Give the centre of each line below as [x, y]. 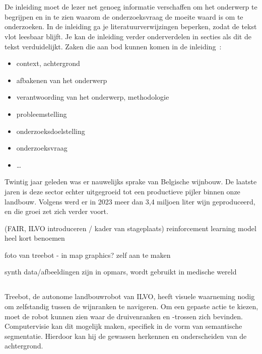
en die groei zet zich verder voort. [56, 211]
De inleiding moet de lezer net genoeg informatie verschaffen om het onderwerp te [131, 7]
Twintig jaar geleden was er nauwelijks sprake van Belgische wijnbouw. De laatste [131, 182]
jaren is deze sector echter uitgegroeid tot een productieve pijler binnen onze [122, 191]
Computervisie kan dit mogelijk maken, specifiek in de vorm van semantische [123, 326]
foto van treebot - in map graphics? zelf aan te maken [88, 255]
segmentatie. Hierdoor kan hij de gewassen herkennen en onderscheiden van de [126, 336]
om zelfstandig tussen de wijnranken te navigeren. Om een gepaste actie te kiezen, [132, 306]
